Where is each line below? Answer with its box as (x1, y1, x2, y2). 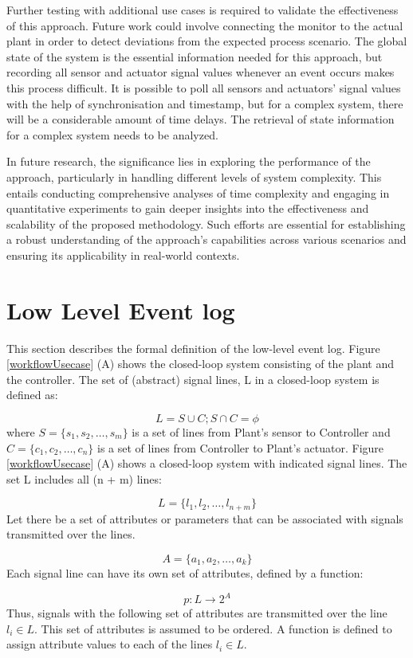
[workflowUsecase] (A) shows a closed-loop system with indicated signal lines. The (6, 455, 407, 472)
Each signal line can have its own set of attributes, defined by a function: (6, 565, 364, 582)
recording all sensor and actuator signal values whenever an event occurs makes (6, 64, 395, 80)
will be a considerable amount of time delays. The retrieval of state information (6, 111, 395, 127)
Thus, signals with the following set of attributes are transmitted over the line (6, 605, 387, 621)
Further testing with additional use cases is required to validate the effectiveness (6, 2, 399, 18)
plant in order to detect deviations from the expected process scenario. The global (6, 33, 407, 49)
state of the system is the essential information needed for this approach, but (6, 48, 383, 65)
